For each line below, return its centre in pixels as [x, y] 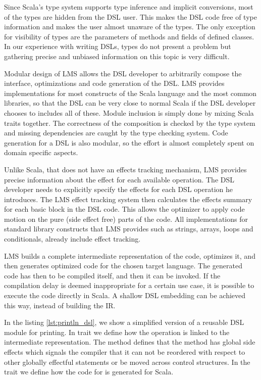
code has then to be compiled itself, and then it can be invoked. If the [112, 275]
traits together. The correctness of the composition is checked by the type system [130, 123]
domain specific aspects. [41, 152]
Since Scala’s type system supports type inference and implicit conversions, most [129, 7]
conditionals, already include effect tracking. [72, 239]
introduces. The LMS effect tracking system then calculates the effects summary [128, 199]
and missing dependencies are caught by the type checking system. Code [116, 133]
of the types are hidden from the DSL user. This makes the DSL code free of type [130, 16]
